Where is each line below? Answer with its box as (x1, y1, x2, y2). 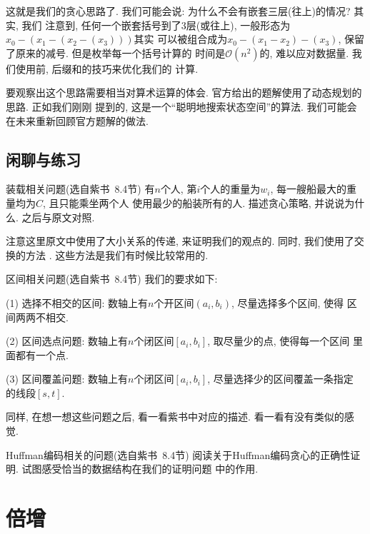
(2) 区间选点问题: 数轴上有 (6, 333, 129, 348)
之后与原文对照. (21, 209, 95, 224)
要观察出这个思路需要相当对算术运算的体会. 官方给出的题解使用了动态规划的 (6, 85, 362, 100)
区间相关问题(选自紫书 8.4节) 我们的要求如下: (6, 271, 218, 286)
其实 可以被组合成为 (134, 31, 228, 46)
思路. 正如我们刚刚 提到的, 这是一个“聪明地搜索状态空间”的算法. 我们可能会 (6, 99, 357, 114)
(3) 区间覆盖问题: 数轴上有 (6, 371, 129, 386)
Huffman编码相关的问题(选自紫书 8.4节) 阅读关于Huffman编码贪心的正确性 (6, 447, 351, 462)
